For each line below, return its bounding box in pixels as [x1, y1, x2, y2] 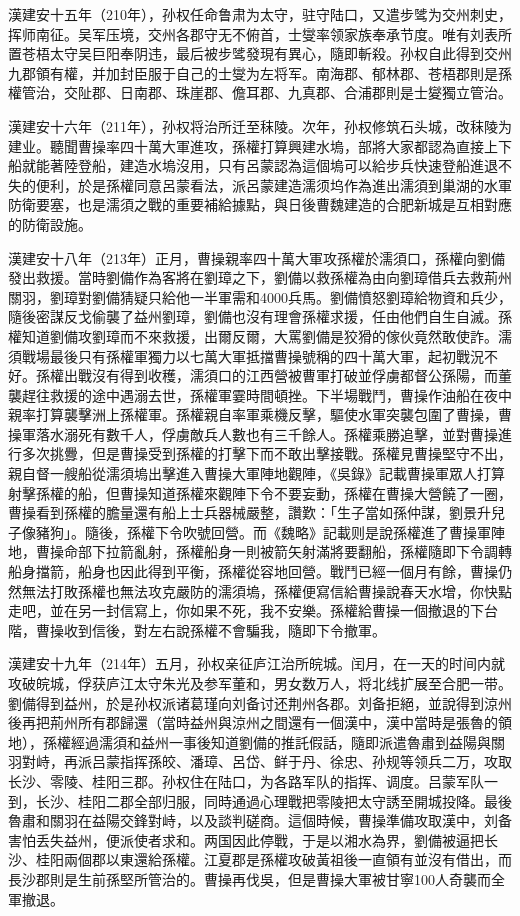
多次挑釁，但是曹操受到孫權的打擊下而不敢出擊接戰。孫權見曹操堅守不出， [21, 443, 512, 464]
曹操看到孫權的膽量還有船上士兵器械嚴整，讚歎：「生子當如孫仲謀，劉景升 [8, 502, 491, 523]
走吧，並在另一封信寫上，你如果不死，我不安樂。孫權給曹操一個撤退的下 [8, 600, 484, 621]
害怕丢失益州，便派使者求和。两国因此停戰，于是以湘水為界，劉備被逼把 [8, 829, 484, 850]
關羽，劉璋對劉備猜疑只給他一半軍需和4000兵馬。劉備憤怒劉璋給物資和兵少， [8, 286, 512, 307]
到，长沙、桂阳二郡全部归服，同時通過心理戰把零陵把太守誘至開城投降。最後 [8, 790, 512, 811]
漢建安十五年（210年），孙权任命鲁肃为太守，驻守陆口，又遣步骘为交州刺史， [8, 4, 512, 24]
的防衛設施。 [8, 213, 92, 234]
